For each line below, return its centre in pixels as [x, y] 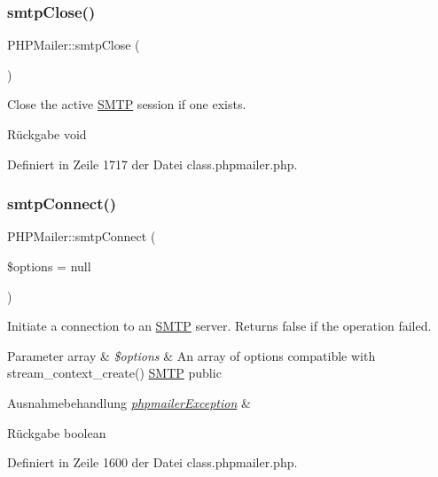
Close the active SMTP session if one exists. [127, 104]
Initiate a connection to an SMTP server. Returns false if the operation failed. [219, 326]
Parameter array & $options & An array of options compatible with [192, 355]
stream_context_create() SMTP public [114, 373]
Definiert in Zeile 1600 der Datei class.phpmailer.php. [153, 462]
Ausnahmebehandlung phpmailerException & [129, 402]
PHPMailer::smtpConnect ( [82, 236]
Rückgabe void [47, 134]
